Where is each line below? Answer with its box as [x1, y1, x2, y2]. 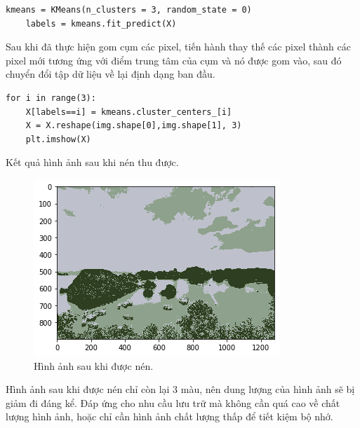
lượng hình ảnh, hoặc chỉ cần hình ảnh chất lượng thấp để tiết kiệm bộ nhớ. [6, 409, 333, 424]
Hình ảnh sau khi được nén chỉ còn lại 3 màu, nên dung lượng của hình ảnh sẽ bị [6, 382, 355, 396]
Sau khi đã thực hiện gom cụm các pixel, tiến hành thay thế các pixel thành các [6, 39, 351, 54]
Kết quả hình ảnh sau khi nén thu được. [6, 155, 179, 170]
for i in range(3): [6, 92, 96, 103]
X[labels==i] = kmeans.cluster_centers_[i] [25, 106, 232, 117]
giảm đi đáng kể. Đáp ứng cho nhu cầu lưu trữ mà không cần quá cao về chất [6, 395, 340, 410]
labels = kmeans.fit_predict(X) [25, 18, 177, 29]
